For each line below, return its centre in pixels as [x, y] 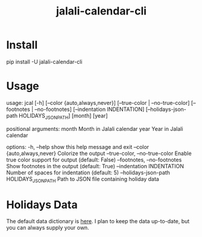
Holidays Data [42, 205]
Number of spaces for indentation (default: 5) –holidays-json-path [88, 172]
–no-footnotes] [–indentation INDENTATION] [90, 109]
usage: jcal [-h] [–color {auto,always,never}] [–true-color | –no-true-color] [98, 103]
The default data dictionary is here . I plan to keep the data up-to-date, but [98, 221]
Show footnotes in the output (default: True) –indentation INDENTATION [95, 166]
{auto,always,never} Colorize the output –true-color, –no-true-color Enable [99, 153]
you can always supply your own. [48, 228]
